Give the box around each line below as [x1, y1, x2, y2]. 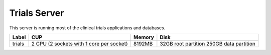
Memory [133, 34, 154, 41]
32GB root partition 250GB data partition [160, 40, 255, 47]
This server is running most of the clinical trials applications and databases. [9, 25, 166, 31]
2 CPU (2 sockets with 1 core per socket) [31, 40, 128, 47]
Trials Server [9, 7, 64, 18]
